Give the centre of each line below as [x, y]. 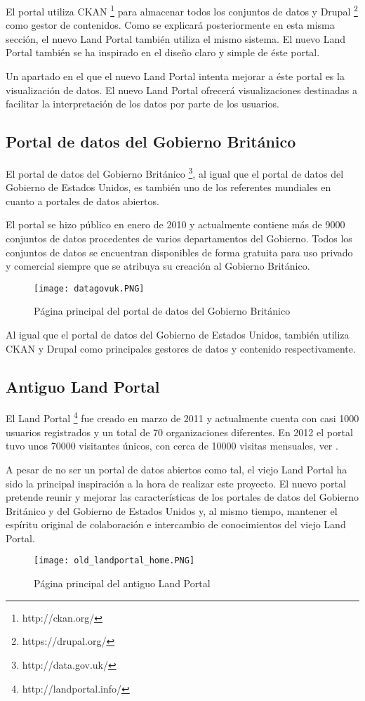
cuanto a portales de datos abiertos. [82, 201]
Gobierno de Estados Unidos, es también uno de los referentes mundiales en [168, 187]
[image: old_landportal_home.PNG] [114, 561]
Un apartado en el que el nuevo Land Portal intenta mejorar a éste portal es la [175, 76]
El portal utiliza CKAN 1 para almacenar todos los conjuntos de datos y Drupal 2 [182, 10]
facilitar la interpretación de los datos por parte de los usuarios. [142, 104]
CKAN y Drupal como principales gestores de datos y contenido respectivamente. [181, 348]
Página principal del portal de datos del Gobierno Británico [162, 311]
